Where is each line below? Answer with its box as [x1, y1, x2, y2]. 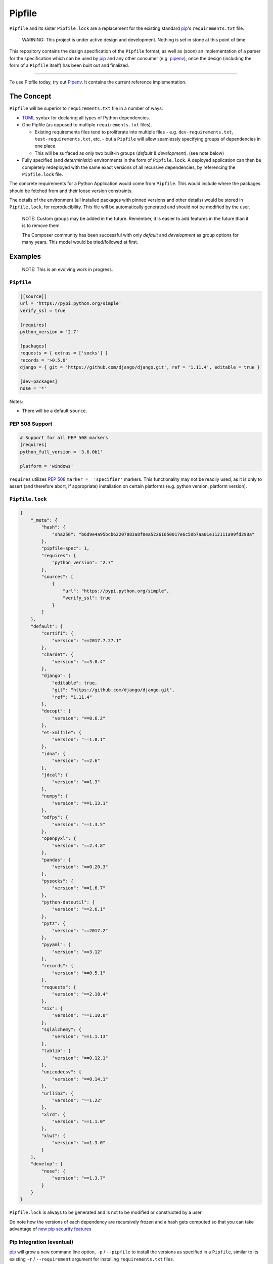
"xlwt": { [41, 1133, 66, 1139]
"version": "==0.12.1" [52, 1055, 108, 1061]
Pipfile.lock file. [22, 171, 63, 177]
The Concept [9, 92, 52, 101]
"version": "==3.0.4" [52, 659, 106, 664]
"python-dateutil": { [41, 899, 95, 905]
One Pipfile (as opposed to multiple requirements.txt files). [22, 122, 152, 128]
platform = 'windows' [20, 463, 74, 469]
